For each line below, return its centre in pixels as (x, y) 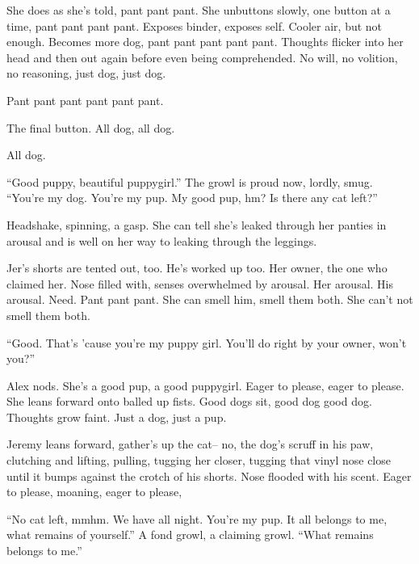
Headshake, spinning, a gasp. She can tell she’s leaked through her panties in (197, 224)
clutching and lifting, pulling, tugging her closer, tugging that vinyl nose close (199, 460)
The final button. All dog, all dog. (91, 127)
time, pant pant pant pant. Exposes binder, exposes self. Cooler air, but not (195, 25)
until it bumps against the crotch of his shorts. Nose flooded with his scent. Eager (209, 476)
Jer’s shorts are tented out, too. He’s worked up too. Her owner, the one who (197, 268)
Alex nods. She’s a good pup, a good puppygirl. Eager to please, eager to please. (205, 385)
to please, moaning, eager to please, (94, 492)
